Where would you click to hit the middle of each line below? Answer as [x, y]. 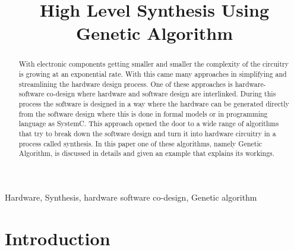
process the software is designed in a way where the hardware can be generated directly [154, 103]
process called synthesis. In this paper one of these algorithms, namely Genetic [140, 143]
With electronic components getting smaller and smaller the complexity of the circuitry [154, 64]
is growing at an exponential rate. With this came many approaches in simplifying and [153, 74]
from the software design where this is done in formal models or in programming [143, 113]
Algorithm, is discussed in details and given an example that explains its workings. [147, 153]
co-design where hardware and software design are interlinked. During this [161, 94]
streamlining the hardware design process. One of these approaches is [126, 84]
